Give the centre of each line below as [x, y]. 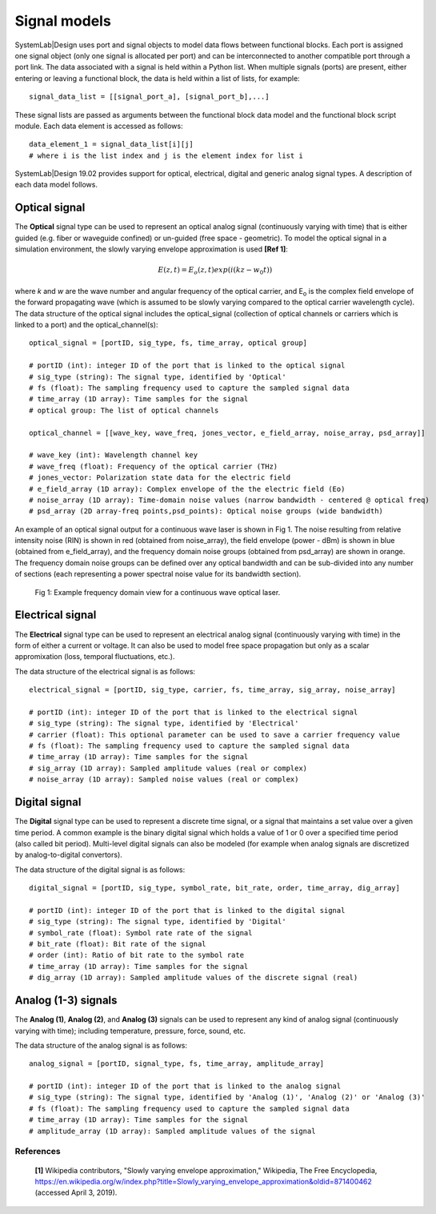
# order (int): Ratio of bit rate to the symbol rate [136, 955]
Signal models [63, 21]
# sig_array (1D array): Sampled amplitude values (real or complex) [168, 768]
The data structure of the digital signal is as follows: [100, 870]
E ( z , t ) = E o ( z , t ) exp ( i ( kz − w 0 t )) [215, 271]
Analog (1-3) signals [66, 1001]
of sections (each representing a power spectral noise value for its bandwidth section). [158, 574]
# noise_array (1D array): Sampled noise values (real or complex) [164, 780]
